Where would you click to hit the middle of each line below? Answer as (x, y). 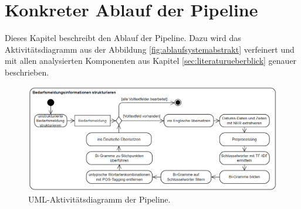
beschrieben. (27, 72)
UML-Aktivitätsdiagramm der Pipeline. (99, 199)
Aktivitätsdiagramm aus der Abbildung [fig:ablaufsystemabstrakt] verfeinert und (150, 49)
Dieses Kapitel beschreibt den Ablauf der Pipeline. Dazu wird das (123, 38)
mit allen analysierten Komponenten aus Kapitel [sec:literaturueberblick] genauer (151, 61)
